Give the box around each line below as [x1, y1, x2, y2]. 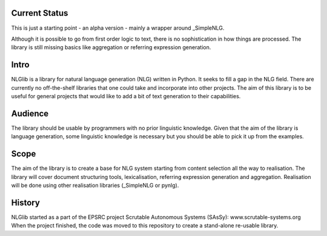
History [11, 197, 41, 207]
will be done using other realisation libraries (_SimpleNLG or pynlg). [11, 181, 179, 189]
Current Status [11, 8, 68, 18]
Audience [11, 108, 49, 118]
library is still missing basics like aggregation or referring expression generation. [11, 44, 211, 51]
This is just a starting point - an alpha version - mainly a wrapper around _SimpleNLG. [11, 24, 225, 32]
